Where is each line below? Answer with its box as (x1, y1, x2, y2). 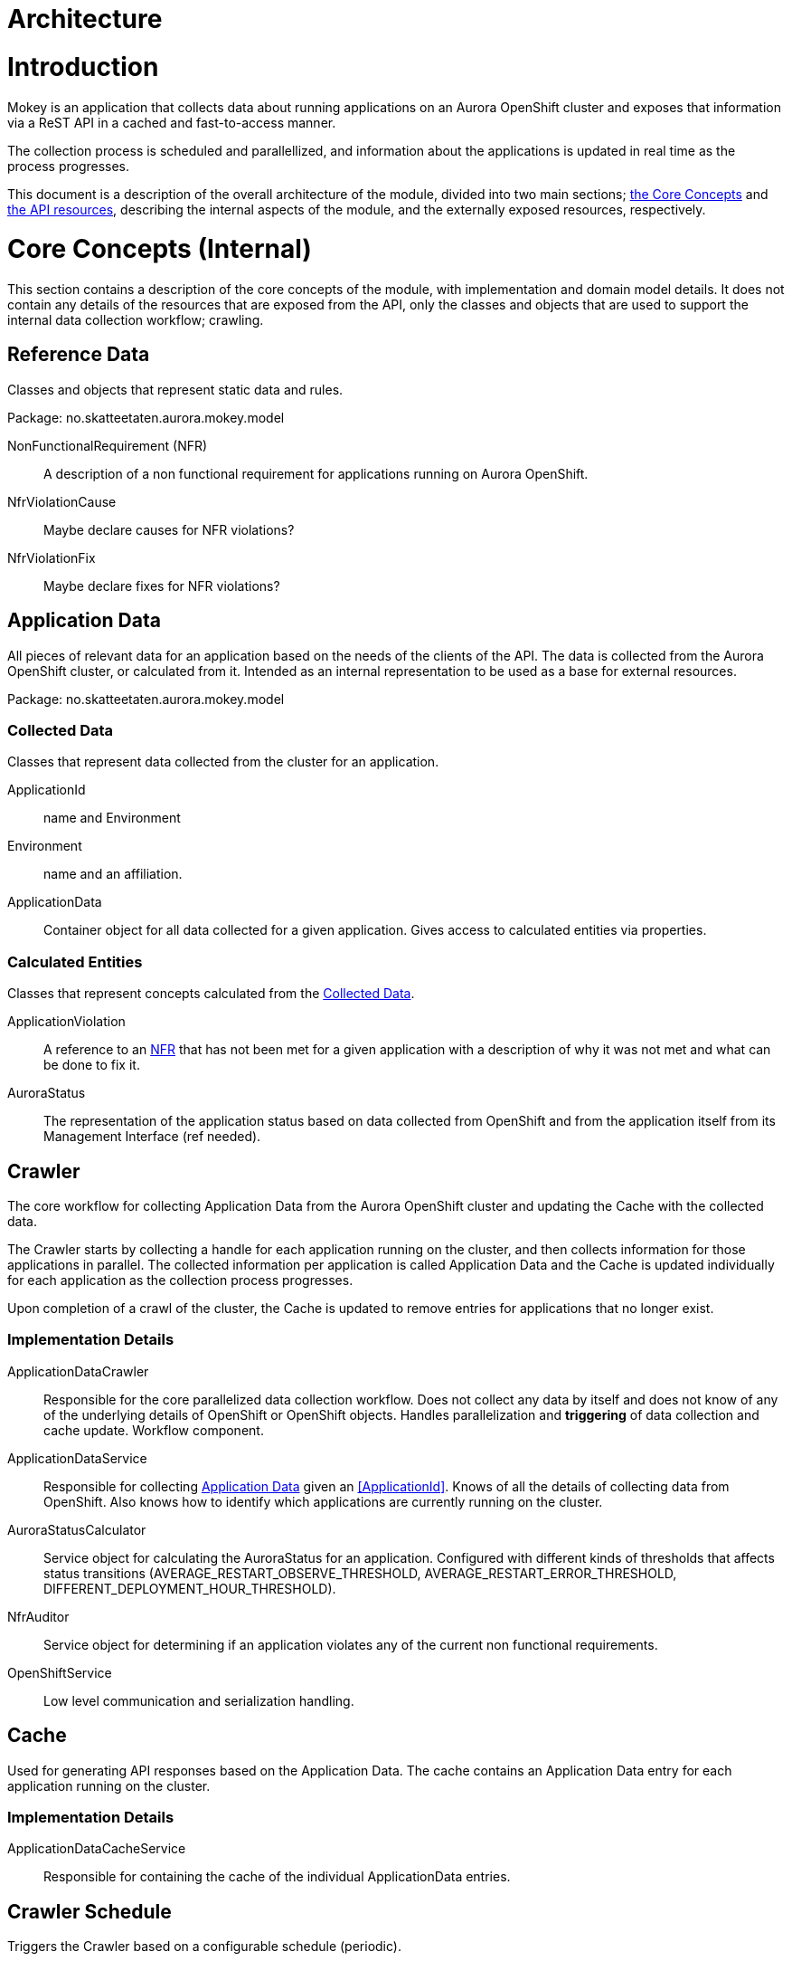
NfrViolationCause (7, 493, 117, 509)
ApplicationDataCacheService (7, 1841, 186, 1857)
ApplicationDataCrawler (7, 1363, 149, 1379)
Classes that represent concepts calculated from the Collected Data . (7, 985, 415, 1002)
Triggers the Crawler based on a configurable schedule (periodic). (7, 1938, 401, 1955)
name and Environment (43, 810, 181, 826)
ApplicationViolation (7, 1014, 126, 1030)
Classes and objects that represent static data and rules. (7, 381, 344, 397)
